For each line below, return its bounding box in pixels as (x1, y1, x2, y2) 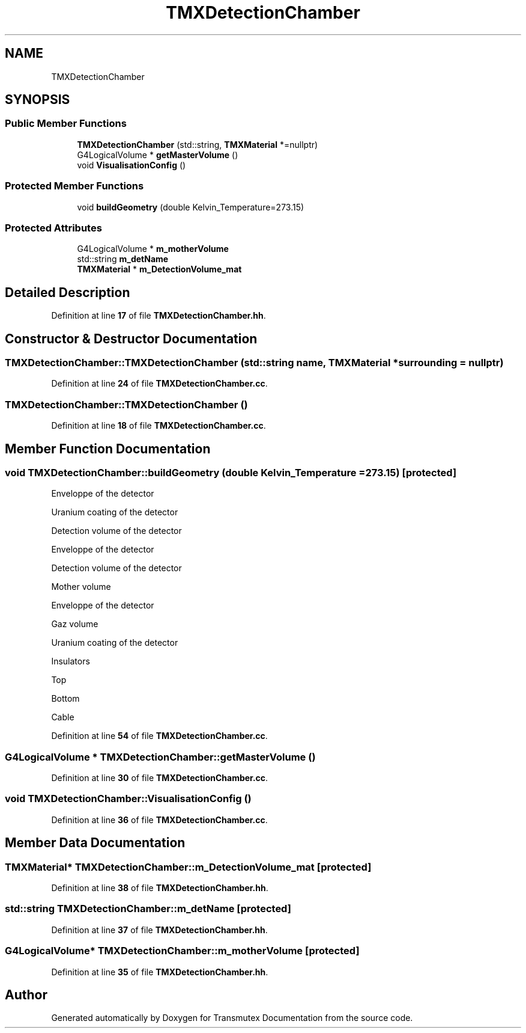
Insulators (51, 656, 90, 667)
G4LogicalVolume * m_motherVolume (77, 244, 229, 254)
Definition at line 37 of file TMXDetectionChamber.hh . (51, 924, 268, 935)
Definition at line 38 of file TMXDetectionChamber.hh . (51, 883, 268, 894)
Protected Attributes (5, 221, 102, 234)
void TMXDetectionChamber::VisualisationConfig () (5, 792, 252, 805)
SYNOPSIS (5, 92, 70, 108)
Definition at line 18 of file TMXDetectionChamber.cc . (51, 420, 266, 431)
